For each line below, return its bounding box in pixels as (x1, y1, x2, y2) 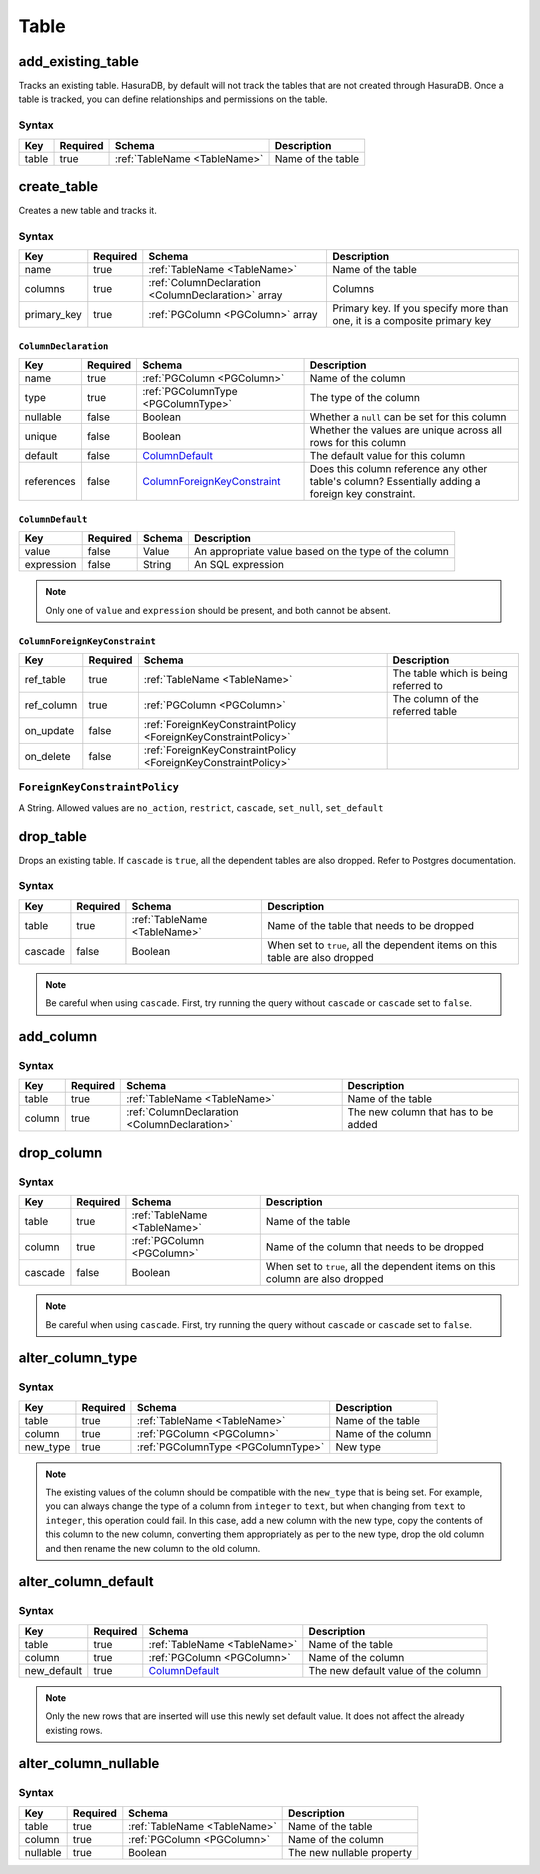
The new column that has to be (347, 1105, 494, 1119)
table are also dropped (267, 950, 374, 964)
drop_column (18, 1144, 103, 1161)
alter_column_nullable (18, 1755, 160, 1772)
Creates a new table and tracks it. (18, 205, 157, 217)
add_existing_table (18, 53, 139, 70)
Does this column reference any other (309, 462, 488, 476)
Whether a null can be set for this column (309, 410, 507, 424)
